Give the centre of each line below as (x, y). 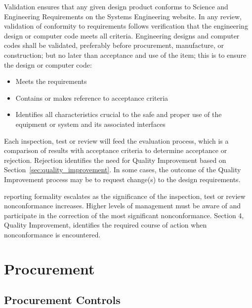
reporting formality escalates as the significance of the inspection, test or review (125, 196)
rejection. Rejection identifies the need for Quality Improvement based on (115, 160)
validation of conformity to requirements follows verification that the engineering (126, 26)
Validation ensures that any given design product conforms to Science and (116, 6)
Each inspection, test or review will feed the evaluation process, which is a (116, 140)
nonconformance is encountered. (52, 234)
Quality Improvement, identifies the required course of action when (105, 225)
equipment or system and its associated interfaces (90, 124)
